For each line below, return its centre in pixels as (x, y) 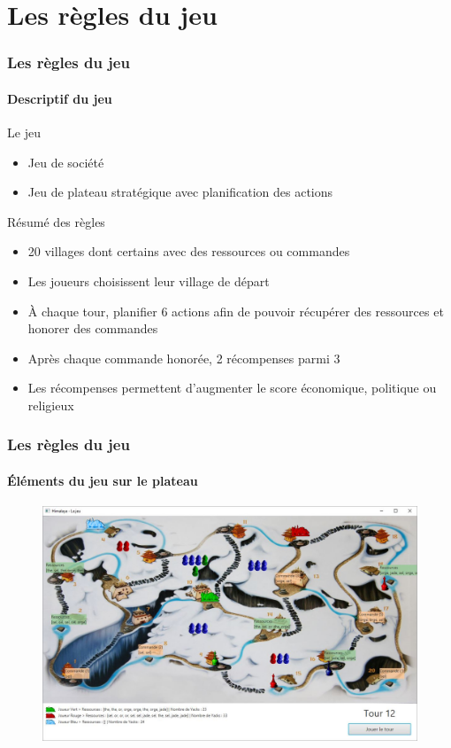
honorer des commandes (93, 328)
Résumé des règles (56, 221)
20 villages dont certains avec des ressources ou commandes (189, 251)
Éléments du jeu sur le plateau (103, 480)
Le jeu (24, 132)
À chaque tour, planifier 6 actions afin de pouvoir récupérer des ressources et (236, 311)
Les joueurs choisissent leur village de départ (149, 280)
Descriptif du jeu (60, 98)
